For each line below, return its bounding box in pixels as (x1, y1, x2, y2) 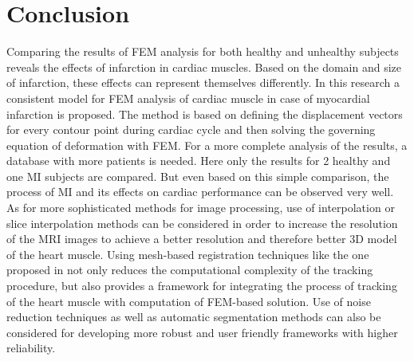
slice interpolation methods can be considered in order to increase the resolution (6, 214, 398, 231)
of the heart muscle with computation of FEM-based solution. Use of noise (6, 292, 371, 309)
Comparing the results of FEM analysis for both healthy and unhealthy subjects (6, 43, 399, 60)
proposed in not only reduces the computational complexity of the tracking (6, 261, 373, 278)
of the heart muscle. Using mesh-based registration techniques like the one (6, 245, 369, 262)
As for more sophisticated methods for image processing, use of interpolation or (6, 199, 395, 216)
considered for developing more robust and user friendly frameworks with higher (6, 324, 398, 340)
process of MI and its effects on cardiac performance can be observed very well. (6, 183, 394, 200)
